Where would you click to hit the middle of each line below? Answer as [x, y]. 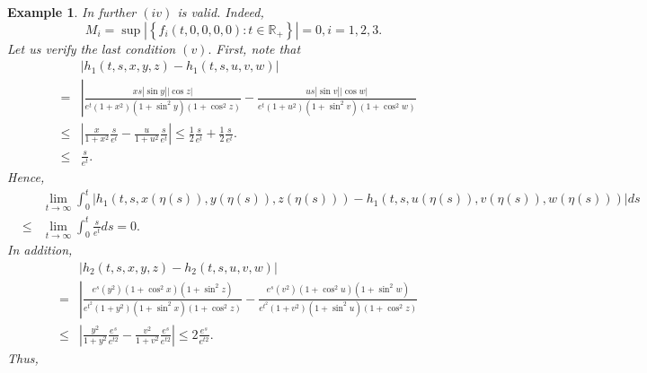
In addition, [40, 250]
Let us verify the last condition [92, 48]
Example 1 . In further [72, 12]
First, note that [258, 48]
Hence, [26, 176]
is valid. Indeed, [221, 12]
